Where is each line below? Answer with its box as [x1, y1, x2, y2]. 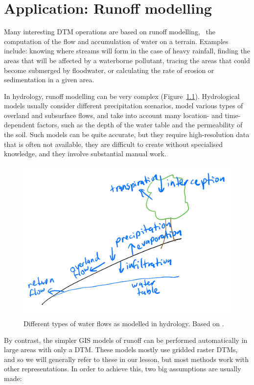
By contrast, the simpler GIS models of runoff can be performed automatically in [4, 335, 248, 345]
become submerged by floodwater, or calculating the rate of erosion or [4, 65, 214, 75]
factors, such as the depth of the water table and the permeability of [37, 120, 243, 130]
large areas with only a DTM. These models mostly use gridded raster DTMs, [4, 344, 238, 355]
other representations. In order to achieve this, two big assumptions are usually [4, 363, 241, 374]
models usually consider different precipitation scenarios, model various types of [4, 100, 243, 111]
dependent [4, 120, 35, 130]
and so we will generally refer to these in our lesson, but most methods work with [4, 354, 249, 364]
